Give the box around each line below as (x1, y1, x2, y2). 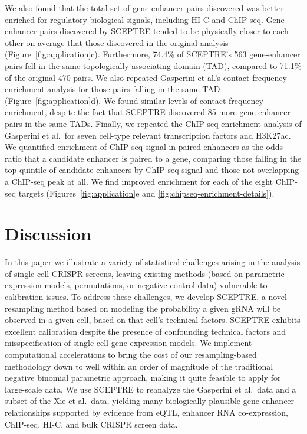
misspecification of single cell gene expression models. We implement (5, 337, 252, 349)
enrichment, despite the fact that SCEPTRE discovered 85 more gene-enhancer (5, 106, 291, 118)
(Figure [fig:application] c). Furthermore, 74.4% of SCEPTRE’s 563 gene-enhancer (5, 48, 301, 60)
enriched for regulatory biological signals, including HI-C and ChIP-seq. (5, 13, 263, 25)
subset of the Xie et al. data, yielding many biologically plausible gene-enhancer (5, 394, 295, 407)
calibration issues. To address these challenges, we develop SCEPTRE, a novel (5, 291, 287, 302)
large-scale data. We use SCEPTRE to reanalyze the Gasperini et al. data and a (5, 383, 296, 395)
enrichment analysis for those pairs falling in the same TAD (5, 83, 220, 95)
